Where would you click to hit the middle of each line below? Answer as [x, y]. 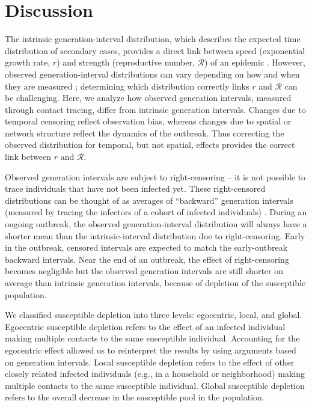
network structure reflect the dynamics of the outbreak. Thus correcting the [145, 133]
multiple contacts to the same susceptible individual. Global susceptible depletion [155, 385]
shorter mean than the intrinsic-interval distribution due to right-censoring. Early [155, 235]
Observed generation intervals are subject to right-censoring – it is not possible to [155, 176]
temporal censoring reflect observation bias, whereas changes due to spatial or [148, 121]
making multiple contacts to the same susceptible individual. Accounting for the [152, 338]
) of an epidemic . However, [255, 62]
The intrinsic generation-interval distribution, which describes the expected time [153, 39]
